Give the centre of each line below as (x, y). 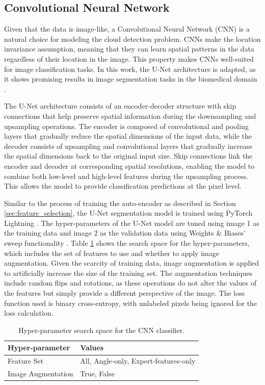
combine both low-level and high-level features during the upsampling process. (126, 176)
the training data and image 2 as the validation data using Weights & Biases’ (125, 233)
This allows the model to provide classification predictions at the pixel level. (123, 186)
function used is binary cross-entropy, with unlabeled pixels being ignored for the (131, 303)
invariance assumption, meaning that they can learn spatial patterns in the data (129, 49)
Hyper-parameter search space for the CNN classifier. (102, 330)
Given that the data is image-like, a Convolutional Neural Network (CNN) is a (127, 29)
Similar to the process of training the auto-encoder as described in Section (120, 203)
